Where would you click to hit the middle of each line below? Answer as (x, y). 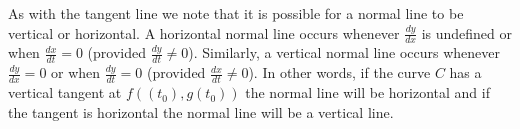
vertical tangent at (65, 92)
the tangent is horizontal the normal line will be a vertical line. (201, 111)
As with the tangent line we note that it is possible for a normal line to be (236, 13)
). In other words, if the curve (339, 72)
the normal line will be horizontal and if (367, 92)
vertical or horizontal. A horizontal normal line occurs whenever (204, 32)
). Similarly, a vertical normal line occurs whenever (344, 52)
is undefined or (466, 32)
